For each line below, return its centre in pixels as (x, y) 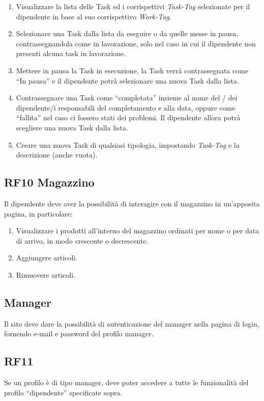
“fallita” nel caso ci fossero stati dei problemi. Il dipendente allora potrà (128, 117)
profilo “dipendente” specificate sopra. (63, 392)
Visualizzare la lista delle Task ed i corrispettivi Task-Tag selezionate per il (133, 6)
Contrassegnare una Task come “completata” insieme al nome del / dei (127, 98)
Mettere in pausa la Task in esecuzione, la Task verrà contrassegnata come (132, 70)
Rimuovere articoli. (46, 274)
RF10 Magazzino (49, 182)
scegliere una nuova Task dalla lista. (72, 127)
